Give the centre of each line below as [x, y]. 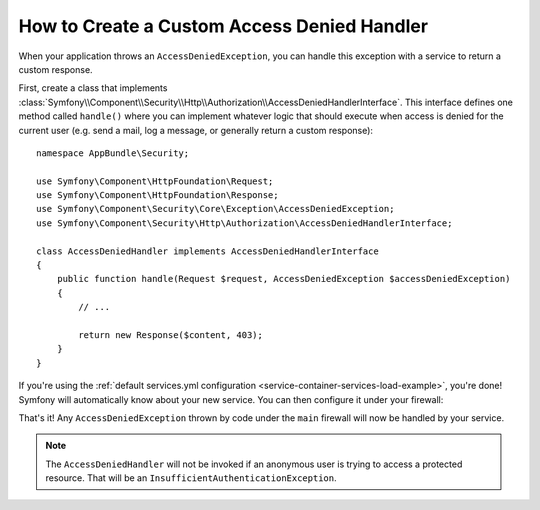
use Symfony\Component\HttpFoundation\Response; [157, 195]
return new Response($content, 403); [171, 334]
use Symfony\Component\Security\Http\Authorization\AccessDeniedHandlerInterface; [244, 223]
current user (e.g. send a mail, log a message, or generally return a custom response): [196, 130]
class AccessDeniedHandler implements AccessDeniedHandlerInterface [207, 251]
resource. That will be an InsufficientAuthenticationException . [191, 478]
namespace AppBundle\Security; [113, 153]
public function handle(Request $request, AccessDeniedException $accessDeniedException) [283, 279]
